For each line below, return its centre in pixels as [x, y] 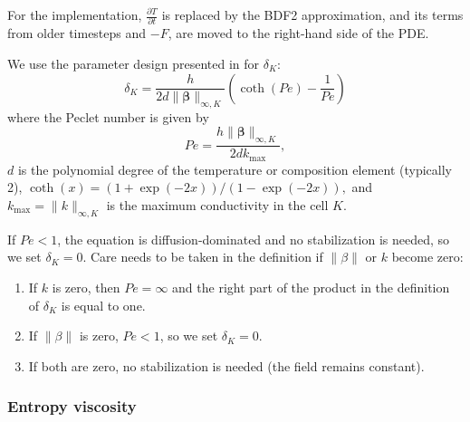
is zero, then [86, 287]
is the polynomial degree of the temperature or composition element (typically [235, 169]
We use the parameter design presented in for [134, 63]
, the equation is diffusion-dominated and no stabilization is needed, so [254, 239]
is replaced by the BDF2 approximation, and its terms [312, 14]
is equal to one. [103, 305]
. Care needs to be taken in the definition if [203, 257]
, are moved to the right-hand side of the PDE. [298, 33]
